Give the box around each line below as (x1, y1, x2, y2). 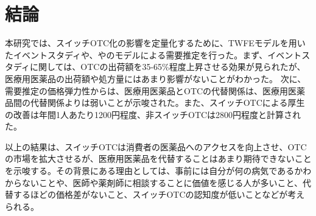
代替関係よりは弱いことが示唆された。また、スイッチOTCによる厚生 (30, 96, 305, 109)
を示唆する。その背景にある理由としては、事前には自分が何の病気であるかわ (5, 164, 312, 177)
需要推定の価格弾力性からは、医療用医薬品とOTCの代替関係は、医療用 (5, 84, 289, 97)
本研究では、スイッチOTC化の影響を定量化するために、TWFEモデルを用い (5, 37, 306, 49)
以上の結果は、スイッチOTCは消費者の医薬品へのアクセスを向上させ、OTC (5, 140, 307, 153)
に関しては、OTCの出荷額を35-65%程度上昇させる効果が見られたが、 (30, 60, 306, 73)
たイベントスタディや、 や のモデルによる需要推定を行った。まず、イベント (5, 48, 302, 61)
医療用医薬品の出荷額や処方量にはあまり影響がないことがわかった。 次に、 (5, 72, 306, 85)
